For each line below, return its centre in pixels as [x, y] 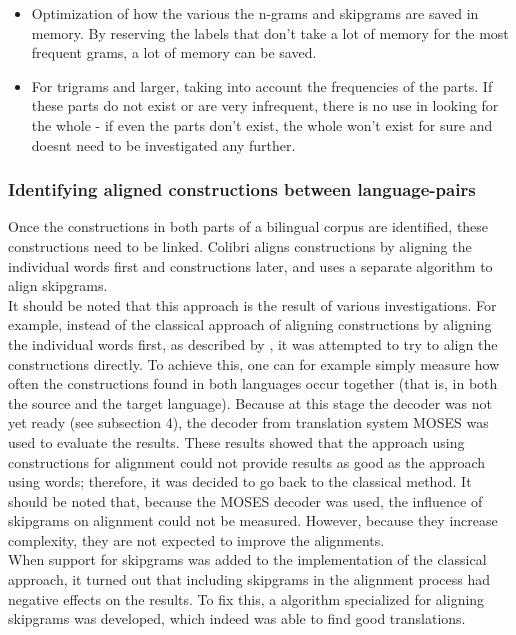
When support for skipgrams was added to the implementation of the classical [247, 559]
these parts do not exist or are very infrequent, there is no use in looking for [265, 105]
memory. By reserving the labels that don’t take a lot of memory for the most [270, 32]
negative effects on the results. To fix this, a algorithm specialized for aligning [246, 598]
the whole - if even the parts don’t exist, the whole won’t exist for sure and [262, 124]
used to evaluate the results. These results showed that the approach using [236, 441]
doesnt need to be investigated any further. [163, 144]
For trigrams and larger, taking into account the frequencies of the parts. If [262, 85]
